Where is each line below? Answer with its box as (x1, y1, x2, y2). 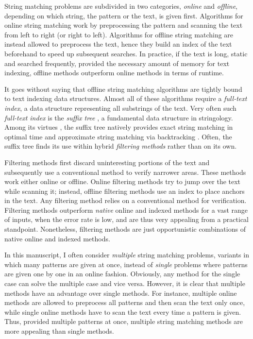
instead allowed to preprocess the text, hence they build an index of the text (4, 39, 232, 49)
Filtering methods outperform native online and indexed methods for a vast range (4, 204, 248, 215)
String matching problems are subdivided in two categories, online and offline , (4, 1, 237, 11)
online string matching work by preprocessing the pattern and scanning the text (4, 20, 243, 30)
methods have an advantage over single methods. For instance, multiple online (4, 288, 237, 298)
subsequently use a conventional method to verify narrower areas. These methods (4, 167, 246, 177)
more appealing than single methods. (4, 326, 114, 336)
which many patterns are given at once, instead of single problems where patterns (4, 259, 248, 269)
